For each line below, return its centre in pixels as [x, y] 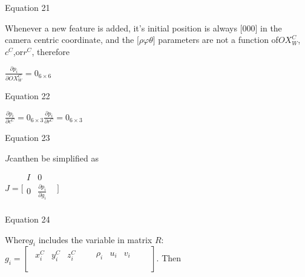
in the [271, 28]
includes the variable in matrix [95, 239]
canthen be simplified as [54, 158]
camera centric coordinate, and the [70, 40]
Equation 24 [28, 219]
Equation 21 [28, 7]
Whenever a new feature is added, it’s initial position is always [121, 28]
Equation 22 [28, 95]
